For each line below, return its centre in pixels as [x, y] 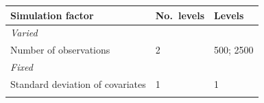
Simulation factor [52, 15]
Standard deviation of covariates [78, 83]
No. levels [180, 15]
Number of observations [60, 50]
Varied [24, 33]
